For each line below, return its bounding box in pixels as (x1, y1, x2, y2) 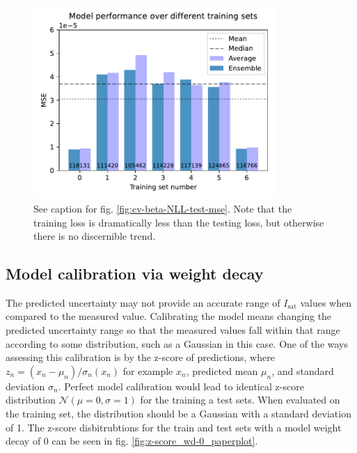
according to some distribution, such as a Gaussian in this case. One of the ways (6, 336, 348, 351)
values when (300, 295, 351, 309)
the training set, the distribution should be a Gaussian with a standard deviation (6, 406, 351, 421)
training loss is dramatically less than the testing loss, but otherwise (33, 215, 324, 229)
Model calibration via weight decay (6, 263, 264, 284)
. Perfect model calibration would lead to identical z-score (58, 378, 304, 393)
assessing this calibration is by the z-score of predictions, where (6, 350, 275, 364)
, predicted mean (186, 363, 258, 378)
